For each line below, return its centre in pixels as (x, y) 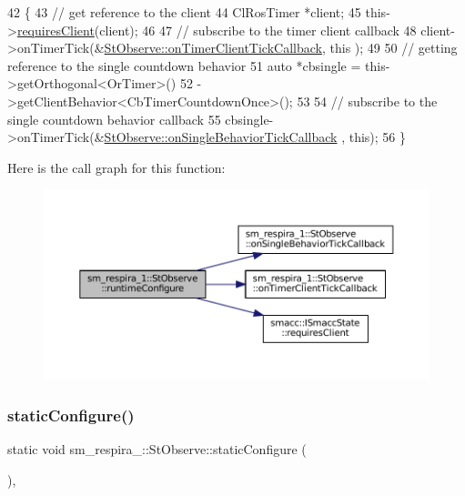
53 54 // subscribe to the (367, 101)
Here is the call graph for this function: (116, 167)
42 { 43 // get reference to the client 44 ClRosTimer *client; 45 (184, 12)
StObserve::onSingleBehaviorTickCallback (221, 137)
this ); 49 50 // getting (394, 48)
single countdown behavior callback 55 (114, 119)
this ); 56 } (378, 137)
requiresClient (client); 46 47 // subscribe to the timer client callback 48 (217, 30)
